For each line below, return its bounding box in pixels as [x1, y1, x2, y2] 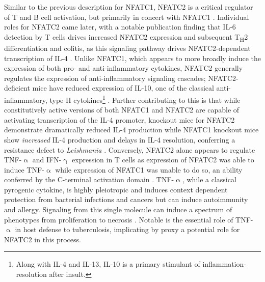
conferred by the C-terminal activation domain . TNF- [4, 174, 174, 185]
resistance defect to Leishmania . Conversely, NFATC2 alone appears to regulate [4, 144, 255, 155]
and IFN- [32, 154, 62, 165]
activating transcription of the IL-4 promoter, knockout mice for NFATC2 [4, 114, 235, 125]
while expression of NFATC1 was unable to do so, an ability [55, 164, 243, 175]
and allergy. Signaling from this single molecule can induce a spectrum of [4, 204, 232, 215]
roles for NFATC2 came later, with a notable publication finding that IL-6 [4, 21, 236, 32]
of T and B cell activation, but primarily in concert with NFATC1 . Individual [4, 11, 249, 22]
